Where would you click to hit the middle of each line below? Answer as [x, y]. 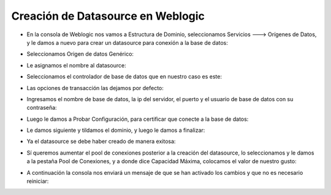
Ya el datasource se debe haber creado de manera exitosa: [101, 142]
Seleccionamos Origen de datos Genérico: [80, 54]
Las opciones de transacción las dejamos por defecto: [95, 88]
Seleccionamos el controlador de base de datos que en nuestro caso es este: [124, 77]
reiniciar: [38, 182]
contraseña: [42, 108]
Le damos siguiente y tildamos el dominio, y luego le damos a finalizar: [116, 130]
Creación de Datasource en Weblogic [108, 16]
